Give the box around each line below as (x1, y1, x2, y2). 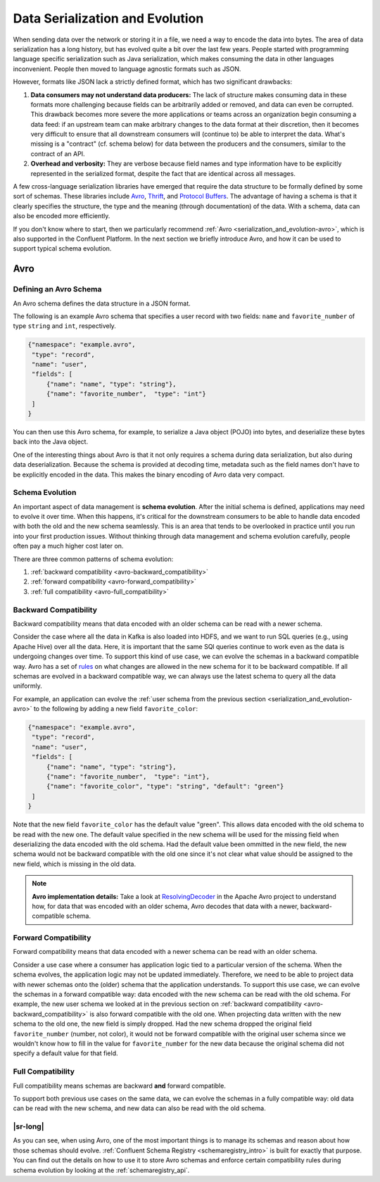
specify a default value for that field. (13, 1049, 119, 1057)
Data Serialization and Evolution (13, 11, 204, 26)
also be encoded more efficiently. (13, 212, 110, 220)
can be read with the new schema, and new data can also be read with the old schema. (13, 1104, 267, 1112)
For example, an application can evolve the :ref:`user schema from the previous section (13, 694, 267, 703)
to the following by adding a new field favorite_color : (33, 705, 198, 713)
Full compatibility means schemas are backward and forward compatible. (13, 1081, 227, 1090)
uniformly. (13, 681, 42, 690)
